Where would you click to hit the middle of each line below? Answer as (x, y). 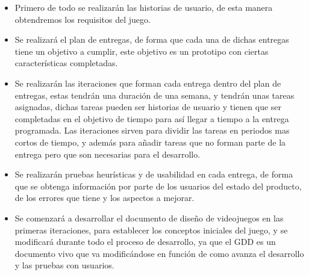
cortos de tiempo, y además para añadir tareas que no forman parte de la (150, 142)
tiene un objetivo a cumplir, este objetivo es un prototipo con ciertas (142, 51)
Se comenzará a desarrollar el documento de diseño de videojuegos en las (149, 218)
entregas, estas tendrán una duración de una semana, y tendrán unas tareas (154, 95)
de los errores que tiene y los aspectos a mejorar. (105, 198)
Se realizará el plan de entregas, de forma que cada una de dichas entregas (152, 39)
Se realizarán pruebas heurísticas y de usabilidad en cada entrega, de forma (154, 174)
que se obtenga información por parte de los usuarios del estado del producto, (158, 186)
